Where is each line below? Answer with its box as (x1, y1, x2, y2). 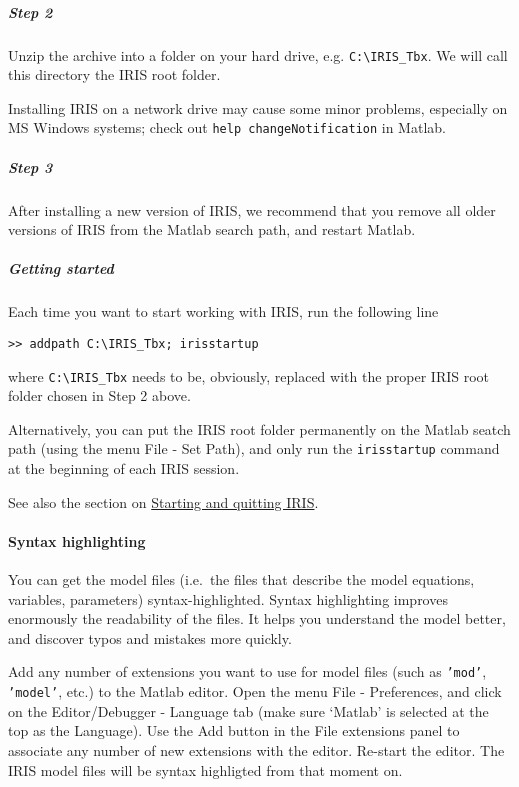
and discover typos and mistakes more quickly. (8, 627, 292, 648)
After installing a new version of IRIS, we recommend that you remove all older (8, 199, 496, 220)
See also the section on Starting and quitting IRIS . (8, 491, 319, 512)
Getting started (8, 258, 114, 279)
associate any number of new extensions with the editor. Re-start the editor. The (8, 739, 505, 760)
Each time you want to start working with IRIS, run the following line (8, 301, 439, 322)
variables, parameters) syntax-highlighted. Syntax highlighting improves (8, 588, 448, 609)
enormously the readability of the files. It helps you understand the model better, (8, 608, 506, 629)
